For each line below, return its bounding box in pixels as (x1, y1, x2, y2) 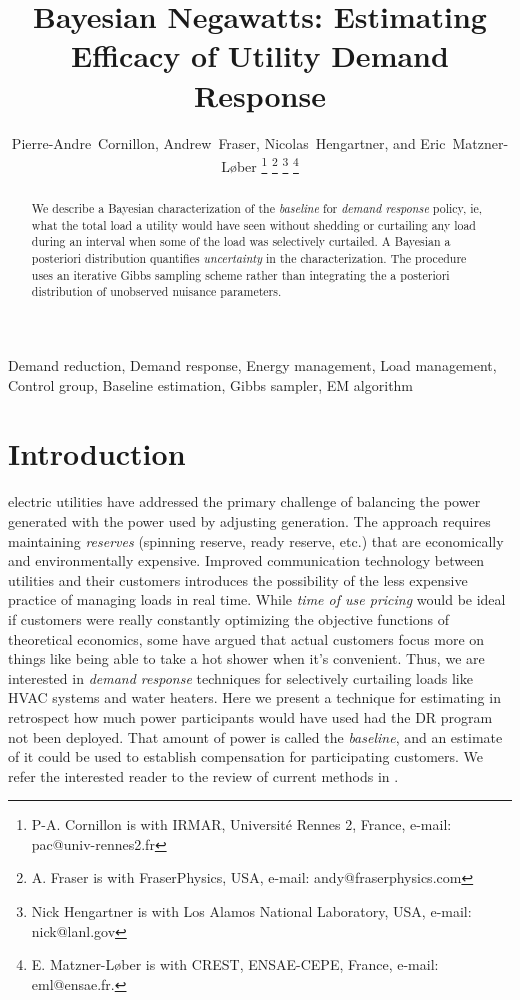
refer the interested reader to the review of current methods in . (8, 765, 399, 786)
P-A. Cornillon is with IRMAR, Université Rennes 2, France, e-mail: (31, 814, 452, 835)
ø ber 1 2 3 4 (229, 153, 299, 176)
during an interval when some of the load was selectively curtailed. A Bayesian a (31, 233, 451, 250)
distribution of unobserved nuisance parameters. (31, 283, 282, 300)
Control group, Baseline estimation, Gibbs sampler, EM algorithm (8, 374, 414, 395)
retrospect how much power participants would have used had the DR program (8, 706, 493, 727)
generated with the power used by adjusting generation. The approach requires (8, 510, 491, 531)
